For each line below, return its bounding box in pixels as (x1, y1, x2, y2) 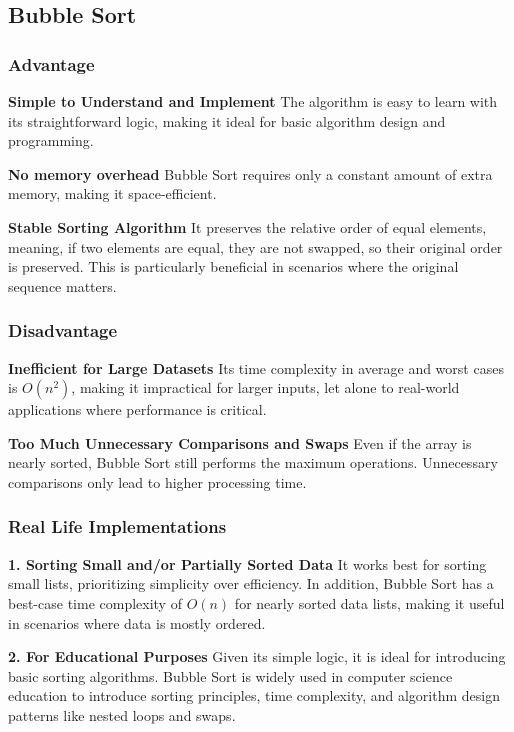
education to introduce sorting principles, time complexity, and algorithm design (8, 685, 500, 706)
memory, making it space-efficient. (8, 183, 217, 204)
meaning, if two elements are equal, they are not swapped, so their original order (8, 236, 503, 257)
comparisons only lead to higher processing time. (8, 471, 307, 492)
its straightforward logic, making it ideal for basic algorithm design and (8, 110, 446, 131)
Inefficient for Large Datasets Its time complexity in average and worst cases (8, 357, 504, 378)
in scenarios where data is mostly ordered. (8, 612, 266, 633)
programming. (8, 130, 94, 151)
